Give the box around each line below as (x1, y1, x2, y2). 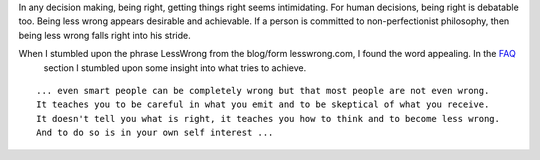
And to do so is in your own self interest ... (36, 127, 274, 139)
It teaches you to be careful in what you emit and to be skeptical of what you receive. (36, 99, 490, 110)
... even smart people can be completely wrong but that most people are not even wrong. (36, 85, 490, 96)
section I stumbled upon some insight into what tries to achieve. (43, 61, 307, 74)
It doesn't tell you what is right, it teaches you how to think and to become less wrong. (36, 113, 500, 124)
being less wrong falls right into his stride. (18, 29, 191, 41)
